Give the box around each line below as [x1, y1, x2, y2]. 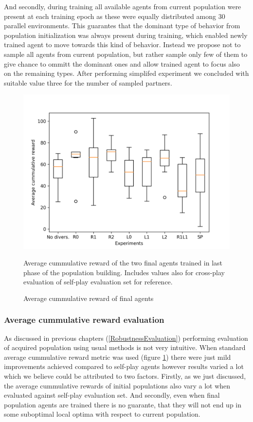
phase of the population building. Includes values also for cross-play [23, 267, 225, 277]
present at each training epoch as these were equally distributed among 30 [4, 11, 225, 21]
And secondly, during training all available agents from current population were [4, 1, 241, 11]
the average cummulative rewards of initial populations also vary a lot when [4, 380, 231, 390]
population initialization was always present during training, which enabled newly [4, 30, 248, 40]
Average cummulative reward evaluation [4, 314, 164, 326]
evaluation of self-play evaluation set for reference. [23, 277, 173, 287]
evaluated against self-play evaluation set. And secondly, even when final [4, 390, 220, 400]
